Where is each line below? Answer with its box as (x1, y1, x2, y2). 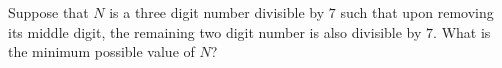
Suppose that (8, 2, 89, 22)
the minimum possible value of (8, 41, 195, 62)
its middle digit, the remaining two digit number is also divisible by (8, 21, 422, 42)
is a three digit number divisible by (109, 2, 325, 22)
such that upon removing (340, 2, 494, 22)
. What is (433, 21, 491, 42)
